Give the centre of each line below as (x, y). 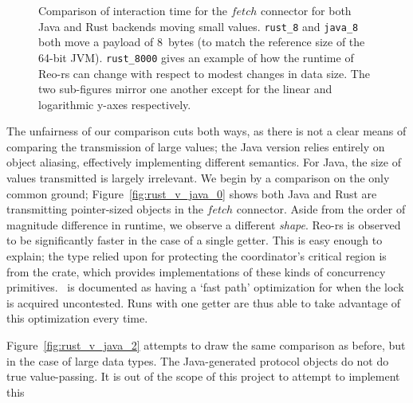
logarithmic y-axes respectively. (115, 104)
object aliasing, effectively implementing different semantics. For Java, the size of (204, 162)
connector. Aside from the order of (321, 209)
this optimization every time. (77, 318)
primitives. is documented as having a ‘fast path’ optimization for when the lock (205, 287)
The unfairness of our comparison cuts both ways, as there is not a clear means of (206, 131)
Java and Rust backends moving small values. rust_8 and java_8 (199, 26)
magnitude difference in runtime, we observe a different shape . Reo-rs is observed (204, 224)
